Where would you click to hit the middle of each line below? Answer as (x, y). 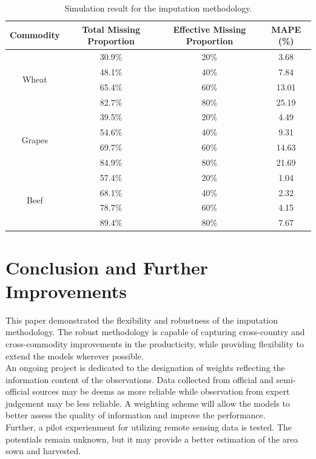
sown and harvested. (43, 451)
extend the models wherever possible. (75, 355)
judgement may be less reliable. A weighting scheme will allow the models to (148, 403)
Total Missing (111, 29)
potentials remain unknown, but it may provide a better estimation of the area (152, 439)
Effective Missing (210, 29)
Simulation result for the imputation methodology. (158, 8)
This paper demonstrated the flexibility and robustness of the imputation (142, 320)
